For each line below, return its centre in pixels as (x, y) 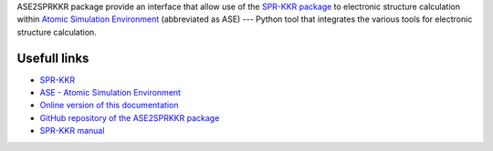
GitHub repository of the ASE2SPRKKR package (130, 117)
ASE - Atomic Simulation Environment (110, 93)
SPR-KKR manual (72, 131)
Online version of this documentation (109, 106)
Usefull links (53, 58)
